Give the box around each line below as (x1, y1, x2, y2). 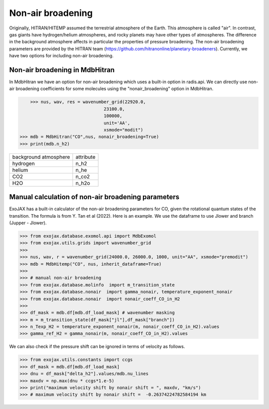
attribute (75, 153, 96, 160)
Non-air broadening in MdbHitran (9, 65, 115, 74)
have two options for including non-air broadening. (9, 53, 114, 59)
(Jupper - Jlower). (9, 220, 47, 226)
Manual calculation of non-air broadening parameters (9, 193, 179, 201)
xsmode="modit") (104, 127, 143, 133)
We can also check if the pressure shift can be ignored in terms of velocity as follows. (9, 344, 185, 350)
